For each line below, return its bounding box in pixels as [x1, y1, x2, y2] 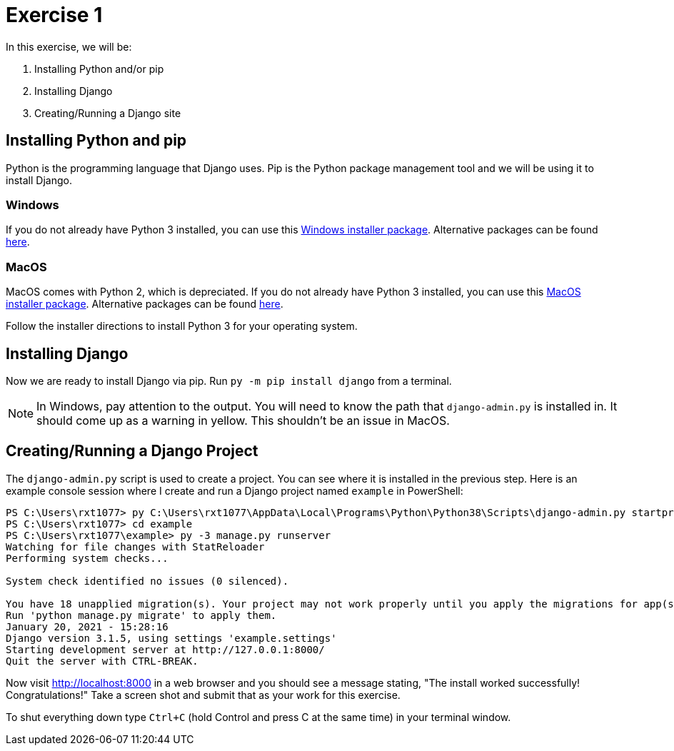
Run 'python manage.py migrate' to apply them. [6, 609, 277, 621]
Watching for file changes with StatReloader [6, 540, 265, 553]
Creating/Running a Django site [34, 106, 181, 119]
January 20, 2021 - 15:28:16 [6, 620, 168, 632]
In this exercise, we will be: [6, 40, 132, 53]
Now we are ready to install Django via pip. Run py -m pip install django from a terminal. [6, 374, 452, 387]
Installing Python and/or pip [34, 62, 164, 75]
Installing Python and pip [6, 131, 187, 150]
